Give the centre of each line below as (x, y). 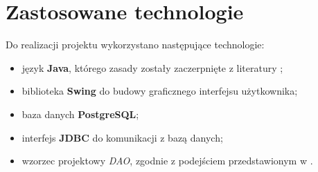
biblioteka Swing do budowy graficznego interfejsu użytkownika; (160, 91)
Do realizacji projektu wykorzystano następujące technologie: (135, 45)
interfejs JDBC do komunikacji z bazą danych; (122, 137)
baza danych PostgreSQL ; (80, 114)
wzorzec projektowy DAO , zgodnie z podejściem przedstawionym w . (167, 161)
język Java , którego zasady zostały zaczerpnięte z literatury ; (152, 67)
